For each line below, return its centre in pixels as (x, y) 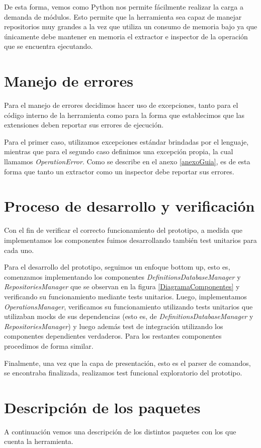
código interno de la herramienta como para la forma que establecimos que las (124, 115)
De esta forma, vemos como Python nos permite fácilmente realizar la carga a (124, 7)
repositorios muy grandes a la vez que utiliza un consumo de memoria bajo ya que (131, 26)
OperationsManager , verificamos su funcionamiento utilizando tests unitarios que (128, 306)
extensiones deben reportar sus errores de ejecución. (84, 125)
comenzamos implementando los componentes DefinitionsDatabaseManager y (122, 276)
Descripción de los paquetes (102, 407)
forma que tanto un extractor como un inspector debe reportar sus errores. (119, 171)
